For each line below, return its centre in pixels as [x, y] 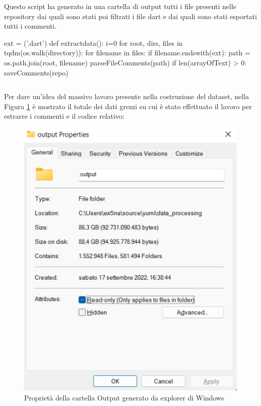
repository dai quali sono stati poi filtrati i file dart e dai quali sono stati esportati [130, 16]
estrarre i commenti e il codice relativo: [64, 116]
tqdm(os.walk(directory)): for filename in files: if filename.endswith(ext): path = [127, 53]
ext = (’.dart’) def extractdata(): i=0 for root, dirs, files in [93, 43]
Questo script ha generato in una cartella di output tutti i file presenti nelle [120, 6]
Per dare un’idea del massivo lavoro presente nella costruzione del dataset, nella [127, 96]
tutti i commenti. [30, 26]
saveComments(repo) [36, 72]
